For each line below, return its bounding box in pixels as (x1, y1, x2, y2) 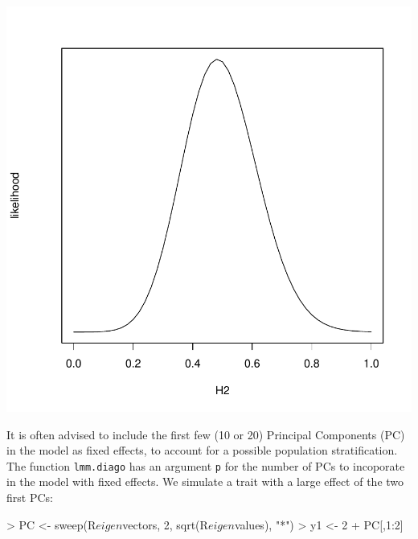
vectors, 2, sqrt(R (122, 516, 208, 533)
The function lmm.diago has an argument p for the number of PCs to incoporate (6, 457, 405, 474)
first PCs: (6, 489, 53, 506)
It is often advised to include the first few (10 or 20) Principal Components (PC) (6, 426, 405, 442)
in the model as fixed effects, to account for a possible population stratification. (6, 442, 398, 459)
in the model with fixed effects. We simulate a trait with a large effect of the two (6, 473, 404, 490)
